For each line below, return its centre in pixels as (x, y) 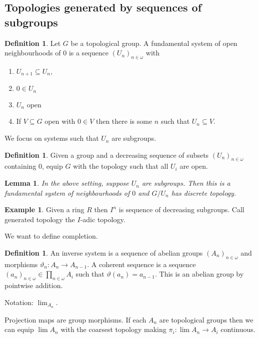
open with (60, 121)
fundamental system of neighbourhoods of (67, 192)
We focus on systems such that (52, 138)
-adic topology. (103, 219)
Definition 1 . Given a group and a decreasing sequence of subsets (107, 155)
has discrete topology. (204, 192)
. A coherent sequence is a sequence (141, 264)
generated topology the (40, 219)
